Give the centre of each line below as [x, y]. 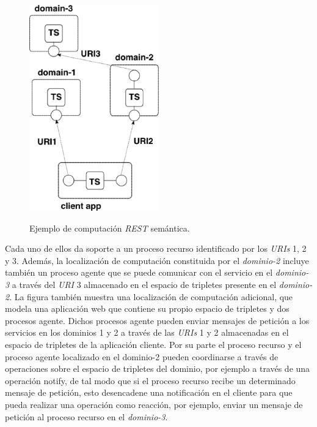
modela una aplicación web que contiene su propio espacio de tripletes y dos [147, 308]
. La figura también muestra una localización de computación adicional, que [151, 296]
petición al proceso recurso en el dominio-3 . [86, 416]
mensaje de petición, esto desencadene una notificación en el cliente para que [149, 392]
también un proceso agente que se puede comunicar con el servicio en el [139, 272]
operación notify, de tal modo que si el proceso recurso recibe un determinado [150, 380]
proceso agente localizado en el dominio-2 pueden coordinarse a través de [142, 356]
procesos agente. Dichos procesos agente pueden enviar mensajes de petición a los [157, 320]
